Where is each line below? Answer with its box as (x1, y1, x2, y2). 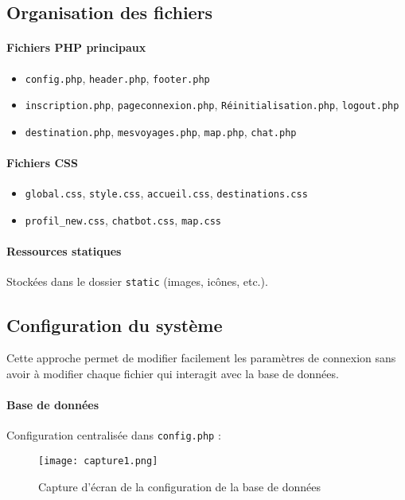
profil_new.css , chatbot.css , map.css (25, 212, 222, 228)
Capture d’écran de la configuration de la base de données (38, 478, 321, 494)
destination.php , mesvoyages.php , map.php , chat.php (25, 123, 297, 139)
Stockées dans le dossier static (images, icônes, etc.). (6, 273, 268, 290)
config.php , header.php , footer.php (25, 69, 210, 86)
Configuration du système (6, 312, 223, 337)
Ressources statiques (6, 243, 122, 260)
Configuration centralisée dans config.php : (6, 427, 221, 443)
